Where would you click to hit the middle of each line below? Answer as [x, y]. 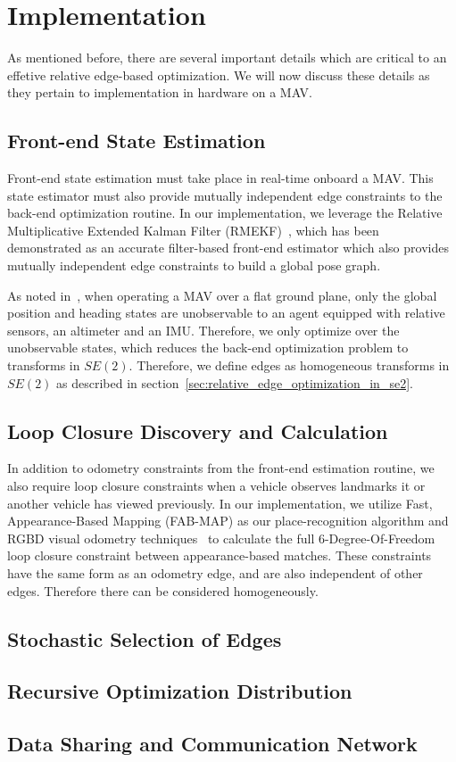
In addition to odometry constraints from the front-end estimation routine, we [221, 468]
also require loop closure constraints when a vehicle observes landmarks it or [216, 486]
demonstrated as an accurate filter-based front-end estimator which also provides [228, 248]
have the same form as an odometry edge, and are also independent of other [215, 573]
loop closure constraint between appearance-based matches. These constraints [220, 555]
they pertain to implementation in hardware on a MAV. [160, 92]
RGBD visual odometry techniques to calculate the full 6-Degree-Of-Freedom [221, 538]
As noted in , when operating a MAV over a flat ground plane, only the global [222, 295]
